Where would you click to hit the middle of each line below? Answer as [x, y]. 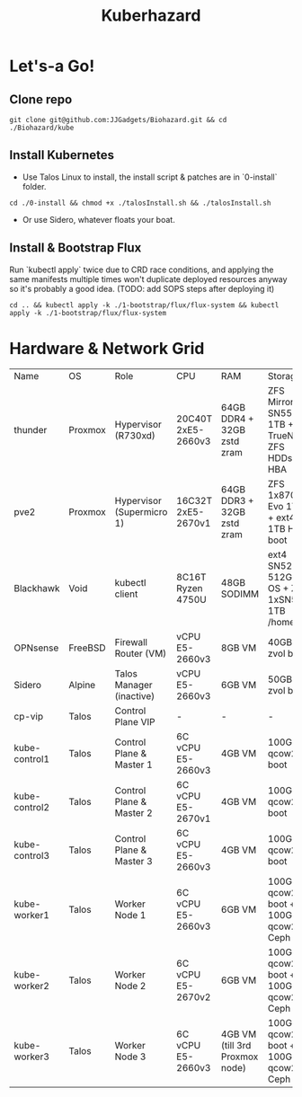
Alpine [82, 685]
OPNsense [36, 648]
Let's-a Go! [52, 66]
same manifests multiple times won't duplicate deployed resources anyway [148, 279]
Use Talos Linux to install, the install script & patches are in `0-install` [150, 177]
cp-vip [28, 716]
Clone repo [41, 99]
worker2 [31, 986]
